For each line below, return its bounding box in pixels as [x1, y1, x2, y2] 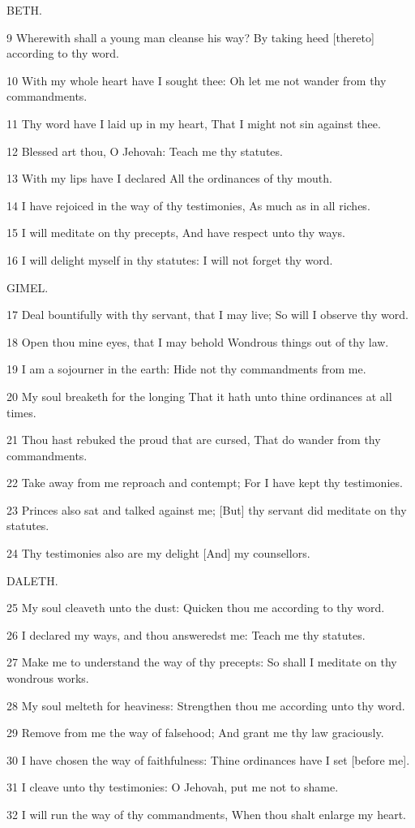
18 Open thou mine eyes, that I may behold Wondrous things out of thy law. [6, 333, 389, 350]
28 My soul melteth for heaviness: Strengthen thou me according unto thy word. [6, 696, 405, 714]
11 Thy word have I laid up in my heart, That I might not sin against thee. [6, 114, 381, 132]
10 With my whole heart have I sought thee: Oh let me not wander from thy [6, 71, 387, 88]
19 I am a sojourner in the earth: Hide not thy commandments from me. [6, 360, 366, 377]
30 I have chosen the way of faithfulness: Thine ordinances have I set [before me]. [6, 751, 410, 768]
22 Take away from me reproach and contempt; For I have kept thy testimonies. [6, 474, 403, 491]
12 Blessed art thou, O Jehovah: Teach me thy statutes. [6, 142, 283, 159]
